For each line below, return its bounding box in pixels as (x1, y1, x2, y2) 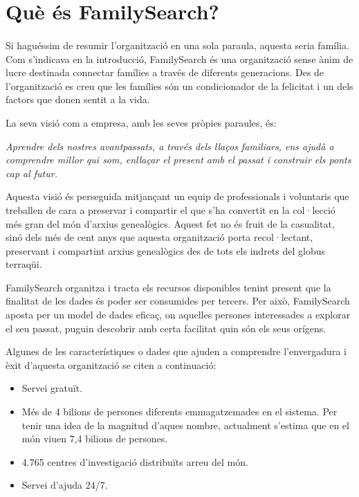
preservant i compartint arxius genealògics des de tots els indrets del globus (6, 243, 325, 257)
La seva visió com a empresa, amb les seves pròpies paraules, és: (6, 115, 277, 129)
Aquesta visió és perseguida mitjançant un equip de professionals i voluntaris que (6, 189, 349, 204)
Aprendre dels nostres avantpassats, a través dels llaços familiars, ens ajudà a (6, 138, 334, 153)
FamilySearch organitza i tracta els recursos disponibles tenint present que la (6, 280, 331, 294)
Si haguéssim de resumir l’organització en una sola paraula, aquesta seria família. (6, 37, 349, 52)
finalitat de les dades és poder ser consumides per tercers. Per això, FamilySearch (6, 293, 350, 308)
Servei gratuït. (21, 381, 83, 395)
